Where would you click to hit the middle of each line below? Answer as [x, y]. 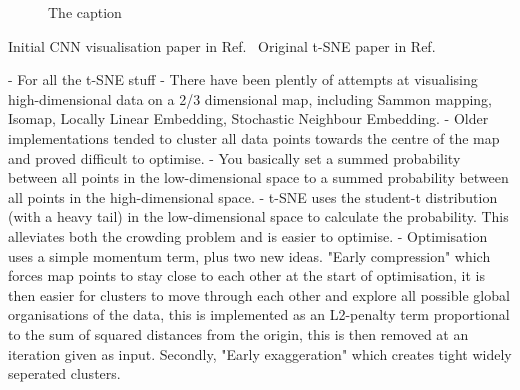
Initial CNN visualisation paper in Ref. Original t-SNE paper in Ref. [222, 45]
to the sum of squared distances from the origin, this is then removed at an [238, 333]
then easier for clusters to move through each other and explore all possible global [259, 294]
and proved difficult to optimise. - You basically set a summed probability [234, 157]
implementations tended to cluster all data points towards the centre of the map [254, 137]
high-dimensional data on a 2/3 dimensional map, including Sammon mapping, [250, 98]
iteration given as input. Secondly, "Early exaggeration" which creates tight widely [260, 353]
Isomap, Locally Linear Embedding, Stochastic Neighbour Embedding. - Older [248, 118]
